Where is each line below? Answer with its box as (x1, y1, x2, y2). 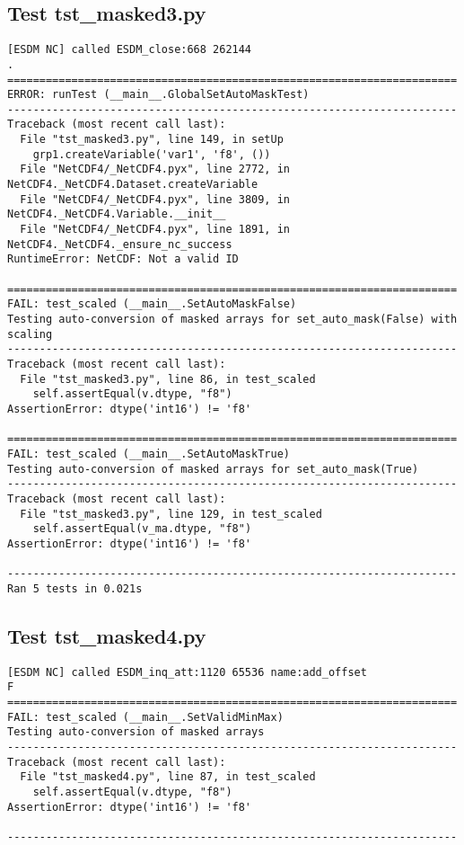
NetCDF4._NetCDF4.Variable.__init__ (7, 208, 226, 221)
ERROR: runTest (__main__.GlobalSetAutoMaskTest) (7, 88, 310, 102)
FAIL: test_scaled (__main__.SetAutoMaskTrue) (7, 447, 290, 460)
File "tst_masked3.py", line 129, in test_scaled (20, 507, 322, 520)
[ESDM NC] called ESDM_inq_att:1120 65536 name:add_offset (7, 665, 367, 679)
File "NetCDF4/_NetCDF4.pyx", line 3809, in (20, 192, 290, 206)
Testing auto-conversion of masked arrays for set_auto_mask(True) (7, 462, 419, 476)
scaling (7, 327, 53, 341)
